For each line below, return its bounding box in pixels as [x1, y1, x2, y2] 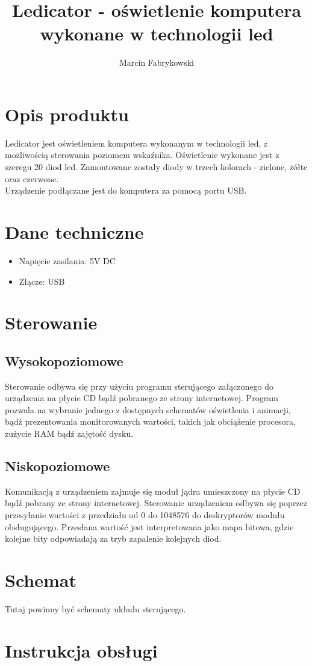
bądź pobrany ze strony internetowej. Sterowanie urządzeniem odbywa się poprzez [5, 496, 308, 509]
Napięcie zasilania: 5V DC [19, 254, 116, 267]
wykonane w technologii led [40, 21, 273, 46]
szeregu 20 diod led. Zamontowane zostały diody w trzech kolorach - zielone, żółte [5, 160, 308, 173]
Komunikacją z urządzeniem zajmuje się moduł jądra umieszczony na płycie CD [5, 484, 301, 497]
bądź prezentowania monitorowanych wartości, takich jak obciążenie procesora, [5, 415, 296, 428]
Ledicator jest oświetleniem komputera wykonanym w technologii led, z [5, 136, 268, 149]
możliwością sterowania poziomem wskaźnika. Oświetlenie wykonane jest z [5, 148, 279, 161]
